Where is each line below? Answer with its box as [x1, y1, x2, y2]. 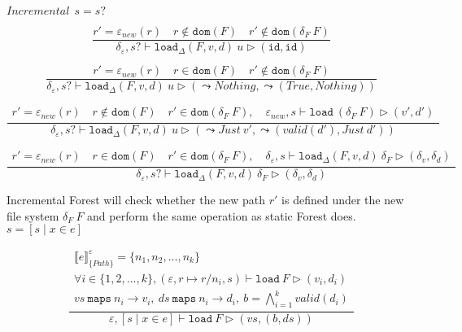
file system [7, 207, 59, 224]
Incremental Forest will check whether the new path [7, 191, 266, 208]
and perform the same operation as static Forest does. [87, 207, 356, 224]
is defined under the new [281, 191, 404, 208]
